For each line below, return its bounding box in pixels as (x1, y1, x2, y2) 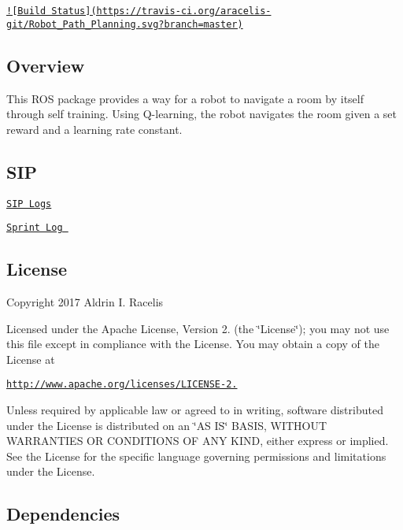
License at (6, 350, 55, 367)
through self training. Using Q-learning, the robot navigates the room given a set (6, 106, 397, 122)
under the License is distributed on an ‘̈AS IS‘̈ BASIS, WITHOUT (6, 417, 327, 433)
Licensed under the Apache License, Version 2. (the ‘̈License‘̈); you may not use (6, 320, 390, 336)
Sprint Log (6, 222, 63, 234)
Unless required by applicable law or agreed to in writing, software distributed (6, 402, 383, 418)
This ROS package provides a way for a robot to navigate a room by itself (6, 90, 364, 106)
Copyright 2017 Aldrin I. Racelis (6, 294, 164, 310)
